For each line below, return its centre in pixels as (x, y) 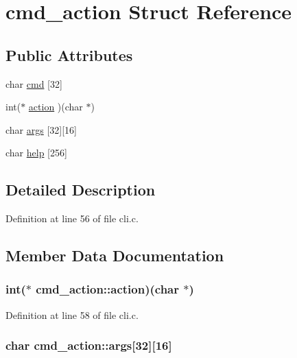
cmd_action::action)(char (107, 289)
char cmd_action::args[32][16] (89, 345)
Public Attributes (69, 55)
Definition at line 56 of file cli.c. (72, 218)
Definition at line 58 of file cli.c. (72, 314)
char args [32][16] (41, 129)
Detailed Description (81, 190)
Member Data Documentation (115, 255)
